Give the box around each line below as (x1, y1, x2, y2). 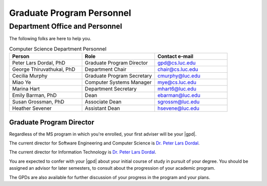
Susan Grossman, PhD (12, 98, 64, 105)
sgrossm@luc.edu (157, 98, 200, 105)
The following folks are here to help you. (9, 36, 91, 42)
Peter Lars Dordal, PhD (12, 59, 66, 66)
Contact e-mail (157, 53, 194, 60)
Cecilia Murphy (12, 72, 48, 79)
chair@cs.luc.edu (157, 66, 198, 73)
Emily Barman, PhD (12, 92, 57, 99)
